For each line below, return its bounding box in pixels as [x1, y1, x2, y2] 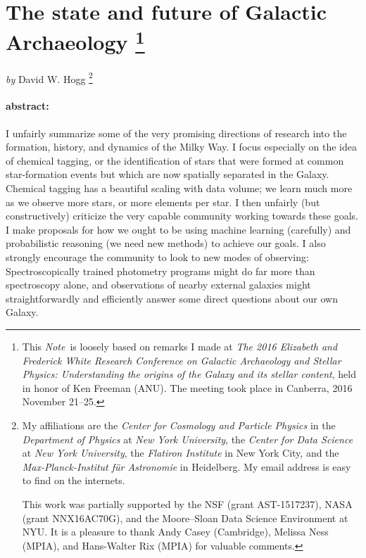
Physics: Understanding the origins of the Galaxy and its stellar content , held [22, 367, 356, 381]
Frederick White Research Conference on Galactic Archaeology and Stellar [22, 353, 341, 367]
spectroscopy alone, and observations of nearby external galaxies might [6, 277, 311, 292]
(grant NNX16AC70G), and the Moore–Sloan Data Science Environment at [22, 510, 348, 525]
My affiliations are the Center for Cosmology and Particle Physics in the [22, 417, 336, 432]
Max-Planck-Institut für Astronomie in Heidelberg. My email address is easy [22, 459, 351, 474]
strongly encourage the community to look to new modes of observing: [6, 250, 309, 265]
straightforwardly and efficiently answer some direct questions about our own [6, 291, 338, 305]
